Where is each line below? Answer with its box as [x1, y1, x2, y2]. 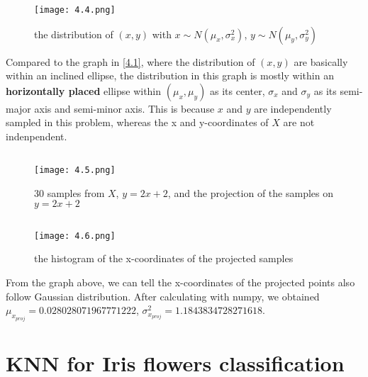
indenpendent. [6, 129, 67, 144]
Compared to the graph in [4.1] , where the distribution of [6, 54, 255, 69]
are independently [254, 101, 332, 116]
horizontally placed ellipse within [6, 83, 162, 98]
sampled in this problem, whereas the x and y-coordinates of [6, 115, 269, 130]
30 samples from [34, 185, 105, 200]
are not [283, 115, 315, 130]
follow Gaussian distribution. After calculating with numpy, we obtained [6, 288, 320, 303]
